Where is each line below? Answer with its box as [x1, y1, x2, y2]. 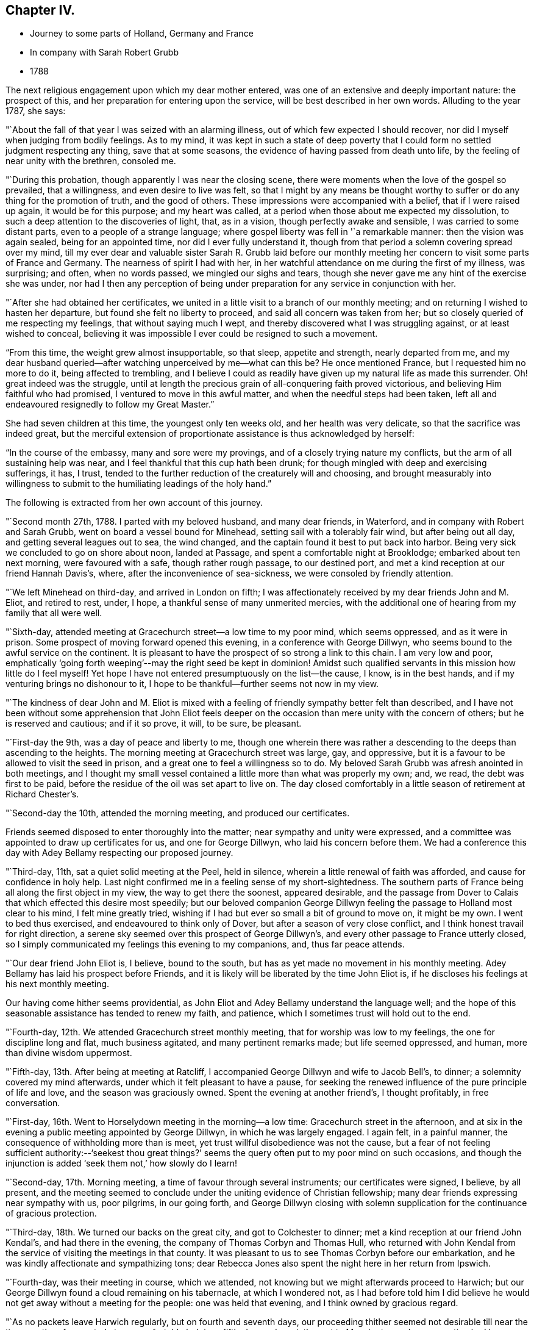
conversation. [5, 1098, 60, 1109]
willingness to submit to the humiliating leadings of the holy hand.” [5, 478, 272, 489]
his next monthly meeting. [5, 979, 110, 990]
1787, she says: [5, 106, 66, 117]
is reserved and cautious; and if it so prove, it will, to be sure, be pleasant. [5, 718, 302, 729]
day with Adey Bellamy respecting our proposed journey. [5, 847, 233, 858]
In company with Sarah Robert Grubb [30, 47, 179, 58]
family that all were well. [5, 608, 102, 619]
